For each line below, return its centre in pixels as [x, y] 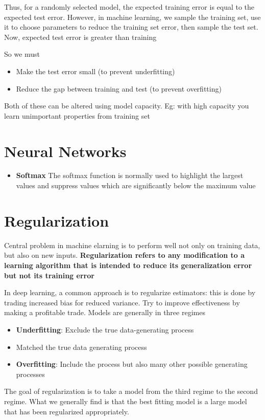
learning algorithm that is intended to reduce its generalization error [128, 265]
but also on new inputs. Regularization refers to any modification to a [124, 255]
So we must [22, 54]
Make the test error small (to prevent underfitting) [95, 71]
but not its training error [49, 275]
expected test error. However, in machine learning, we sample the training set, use [132, 17]
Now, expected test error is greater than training [80, 37]
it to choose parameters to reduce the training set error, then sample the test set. [131, 27]
